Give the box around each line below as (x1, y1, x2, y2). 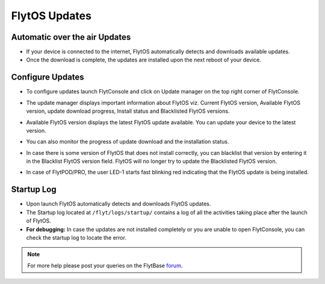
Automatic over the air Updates (11, 32, 131, 42)
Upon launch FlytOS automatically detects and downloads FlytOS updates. (26, 200, 211, 207)
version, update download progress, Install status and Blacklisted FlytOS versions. (26, 107, 230, 115)
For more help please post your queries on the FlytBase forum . (27, 262, 183, 269)
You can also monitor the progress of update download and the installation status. (26, 138, 229, 145)
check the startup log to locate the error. (26, 234, 126, 241)
